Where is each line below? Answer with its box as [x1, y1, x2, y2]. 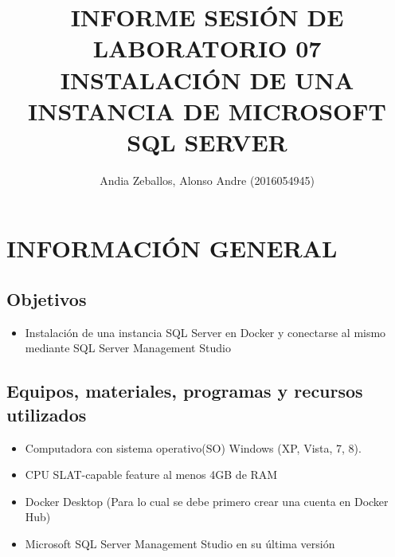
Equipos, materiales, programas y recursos [6, 379, 363, 403]
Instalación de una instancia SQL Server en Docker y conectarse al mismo [25, 324, 386, 340]
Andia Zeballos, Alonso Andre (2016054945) [100, 171, 315, 188]
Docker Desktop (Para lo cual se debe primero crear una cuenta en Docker [25, 492, 389, 509]
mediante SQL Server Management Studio [25, 339, 231, 356]
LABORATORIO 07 [92, 32, 322, 65]
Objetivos [6, 287, 87, 312]
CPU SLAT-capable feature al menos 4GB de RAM [25, 466, 278, 483]
